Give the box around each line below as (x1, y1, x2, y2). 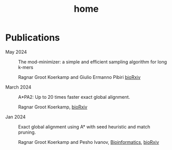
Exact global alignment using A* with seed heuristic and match (18, 123, 150, 130)
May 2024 (5, 49, 27, 55)
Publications (5, 32, 60, 44)
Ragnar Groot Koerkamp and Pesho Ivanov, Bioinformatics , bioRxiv (18, 139, 159, 145)
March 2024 (5, 84, 32, 90)
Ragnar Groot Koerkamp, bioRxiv (18, 103, 88, 110)
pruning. (18, 129, 36, 135)
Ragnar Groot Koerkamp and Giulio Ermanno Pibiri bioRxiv (18, 74, 141, 80)
